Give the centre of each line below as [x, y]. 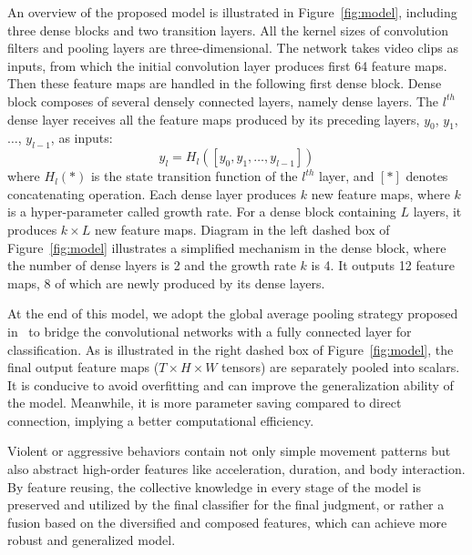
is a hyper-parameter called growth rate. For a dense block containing [202, 212]
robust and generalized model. [92, 540]
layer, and [347, 176]
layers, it [437, 212]
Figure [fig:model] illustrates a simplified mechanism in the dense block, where [227, 247]
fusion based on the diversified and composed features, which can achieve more [227, 522]
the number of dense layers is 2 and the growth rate [152, 265]
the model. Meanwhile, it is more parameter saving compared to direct [205, 403]
